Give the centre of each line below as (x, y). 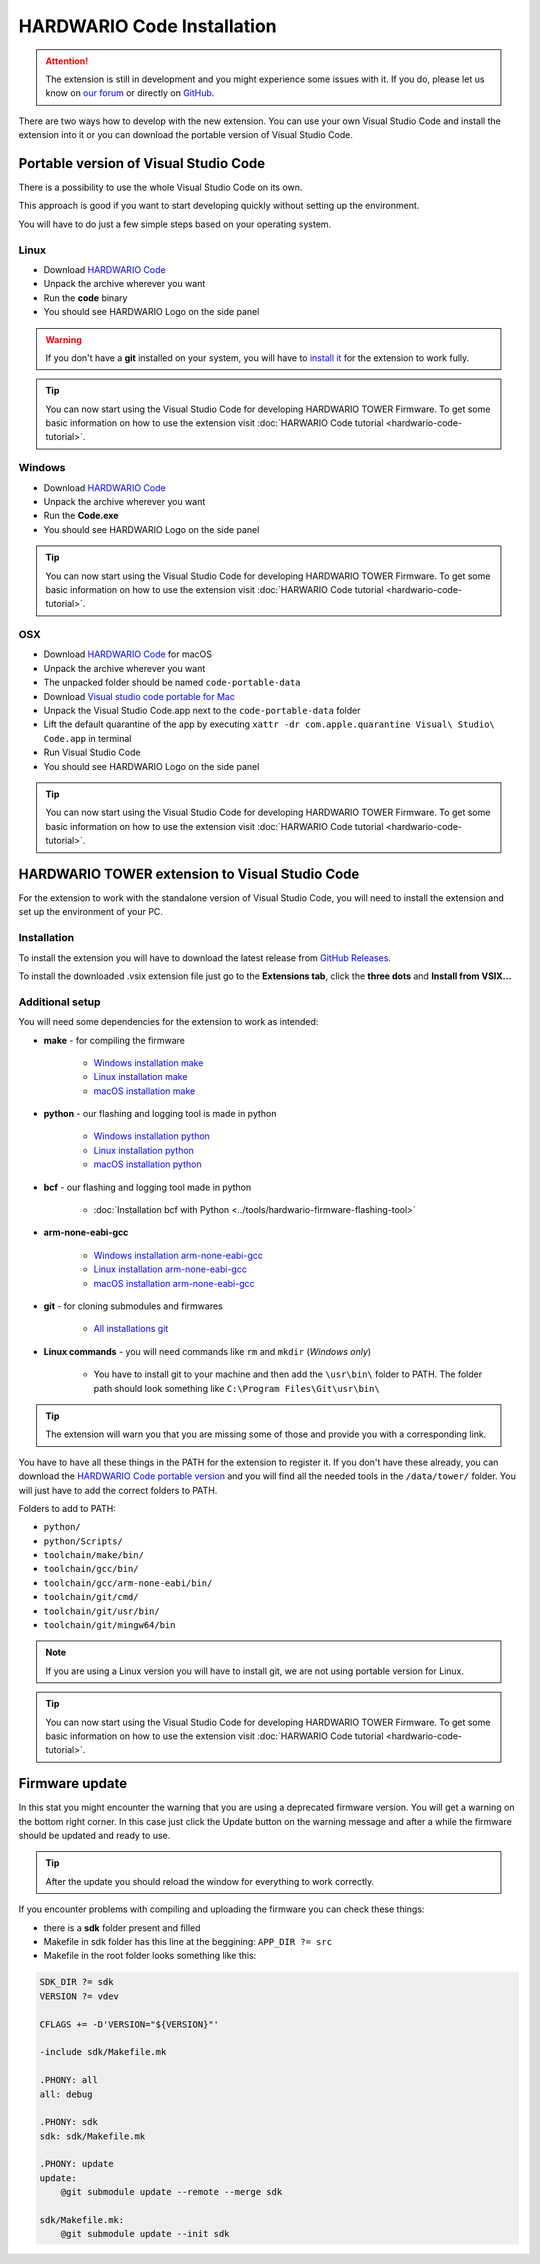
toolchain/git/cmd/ (91, 1597)
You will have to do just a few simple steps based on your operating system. (175, 224)
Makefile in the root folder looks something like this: (150, 1956)
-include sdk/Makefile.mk (103, 2052)
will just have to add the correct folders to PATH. (118, 1490)
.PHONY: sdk (69, 2122)
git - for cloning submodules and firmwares (133, 1306)
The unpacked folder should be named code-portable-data (172, 682)
